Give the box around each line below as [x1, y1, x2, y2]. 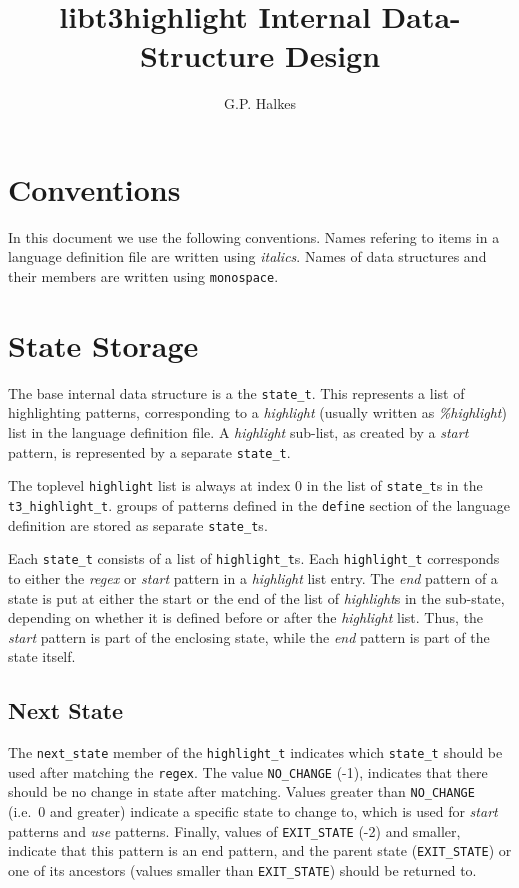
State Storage [8, 324, 199, 365]
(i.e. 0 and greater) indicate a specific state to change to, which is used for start [8, 801, 498, 822]
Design [284, 35, 381, 76]
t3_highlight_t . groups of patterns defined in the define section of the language [8, 494, 511, 515]
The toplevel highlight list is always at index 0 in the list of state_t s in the [8, 475, 483, 496]
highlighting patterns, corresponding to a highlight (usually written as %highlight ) [8, 402, 507, 423]
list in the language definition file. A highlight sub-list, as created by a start [8, 422, 469, 443]
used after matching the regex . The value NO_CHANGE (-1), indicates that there [8, 761, 488, 782]
